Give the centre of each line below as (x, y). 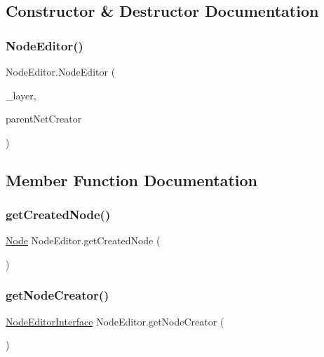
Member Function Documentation (132, 180)
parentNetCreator (44, 119)
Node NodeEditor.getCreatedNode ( (83, 240)
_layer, (21, 95)
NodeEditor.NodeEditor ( (61, 71)
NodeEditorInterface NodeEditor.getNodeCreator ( (115, 321)
